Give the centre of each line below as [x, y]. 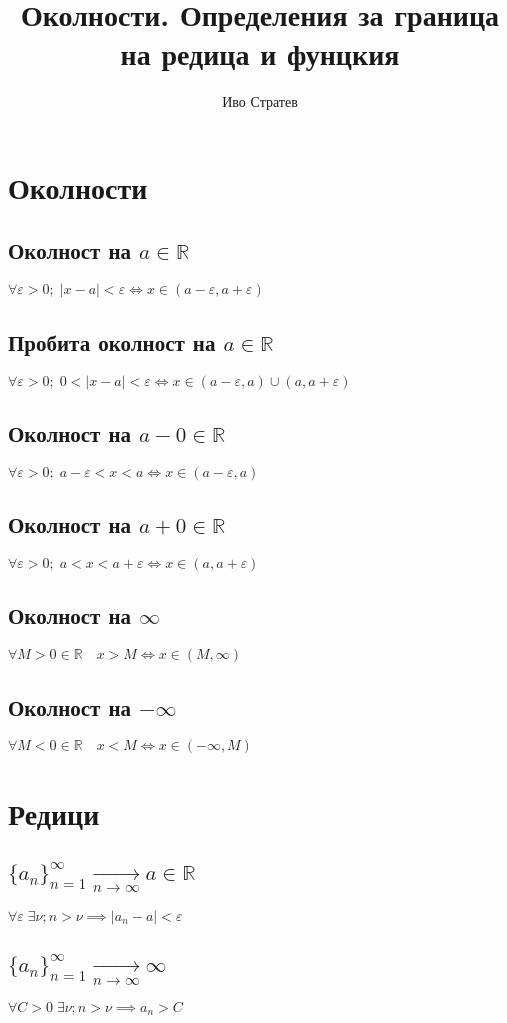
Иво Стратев [260, 101]
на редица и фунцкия [260, 53]
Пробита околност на [112, 341]
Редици [54, 812]
